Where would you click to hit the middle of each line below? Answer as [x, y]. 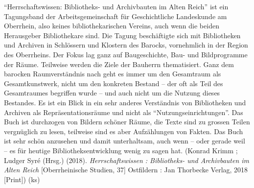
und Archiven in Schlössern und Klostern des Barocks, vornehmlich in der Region [126, 45]
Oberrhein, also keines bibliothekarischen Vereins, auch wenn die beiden [112, 26]
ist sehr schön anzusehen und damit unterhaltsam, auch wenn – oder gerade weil [125, 141]
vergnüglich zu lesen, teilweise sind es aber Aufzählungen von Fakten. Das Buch [124, 131]
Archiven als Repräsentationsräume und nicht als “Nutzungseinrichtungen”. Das [124, 112]
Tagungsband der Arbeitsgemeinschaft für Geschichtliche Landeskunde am [115, 16]
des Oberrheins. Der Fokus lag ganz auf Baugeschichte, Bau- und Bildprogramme [126, 54]
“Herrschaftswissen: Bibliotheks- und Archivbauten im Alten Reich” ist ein [116, 6]
